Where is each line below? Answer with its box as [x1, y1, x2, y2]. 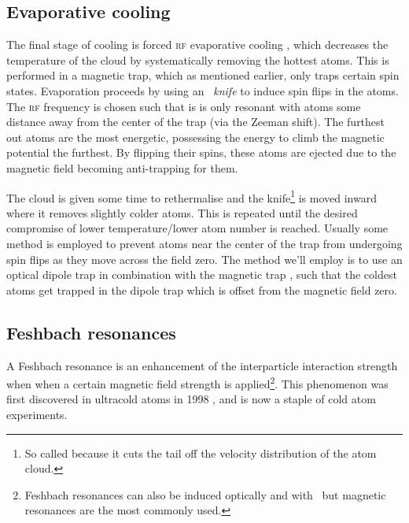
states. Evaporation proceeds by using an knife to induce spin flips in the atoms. [6, 82, 399, 98]
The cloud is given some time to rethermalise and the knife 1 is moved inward [6, 187, 377, 206]
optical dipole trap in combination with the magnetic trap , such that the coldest [6, 266, 397, 283]
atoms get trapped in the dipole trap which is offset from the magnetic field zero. [6, 281, 397, 298]
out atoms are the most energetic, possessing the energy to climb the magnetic [6, 128, 385, 145]
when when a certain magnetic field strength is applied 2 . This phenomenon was [6, 373, 389, 391]
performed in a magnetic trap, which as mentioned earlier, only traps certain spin [6, 67, 400, 83]
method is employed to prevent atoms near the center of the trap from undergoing [6, 235, 403, 251]
